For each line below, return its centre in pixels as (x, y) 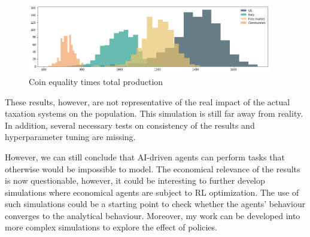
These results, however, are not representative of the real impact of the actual (148, 101)
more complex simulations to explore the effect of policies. (111, 227)
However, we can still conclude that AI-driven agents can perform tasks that (145, 157)
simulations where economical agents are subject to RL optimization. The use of (152, 192)
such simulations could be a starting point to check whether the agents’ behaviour (155, 204)
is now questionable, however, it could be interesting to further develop (135, 180)
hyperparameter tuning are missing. (70, 137)
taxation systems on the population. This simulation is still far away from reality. (154, 113)
